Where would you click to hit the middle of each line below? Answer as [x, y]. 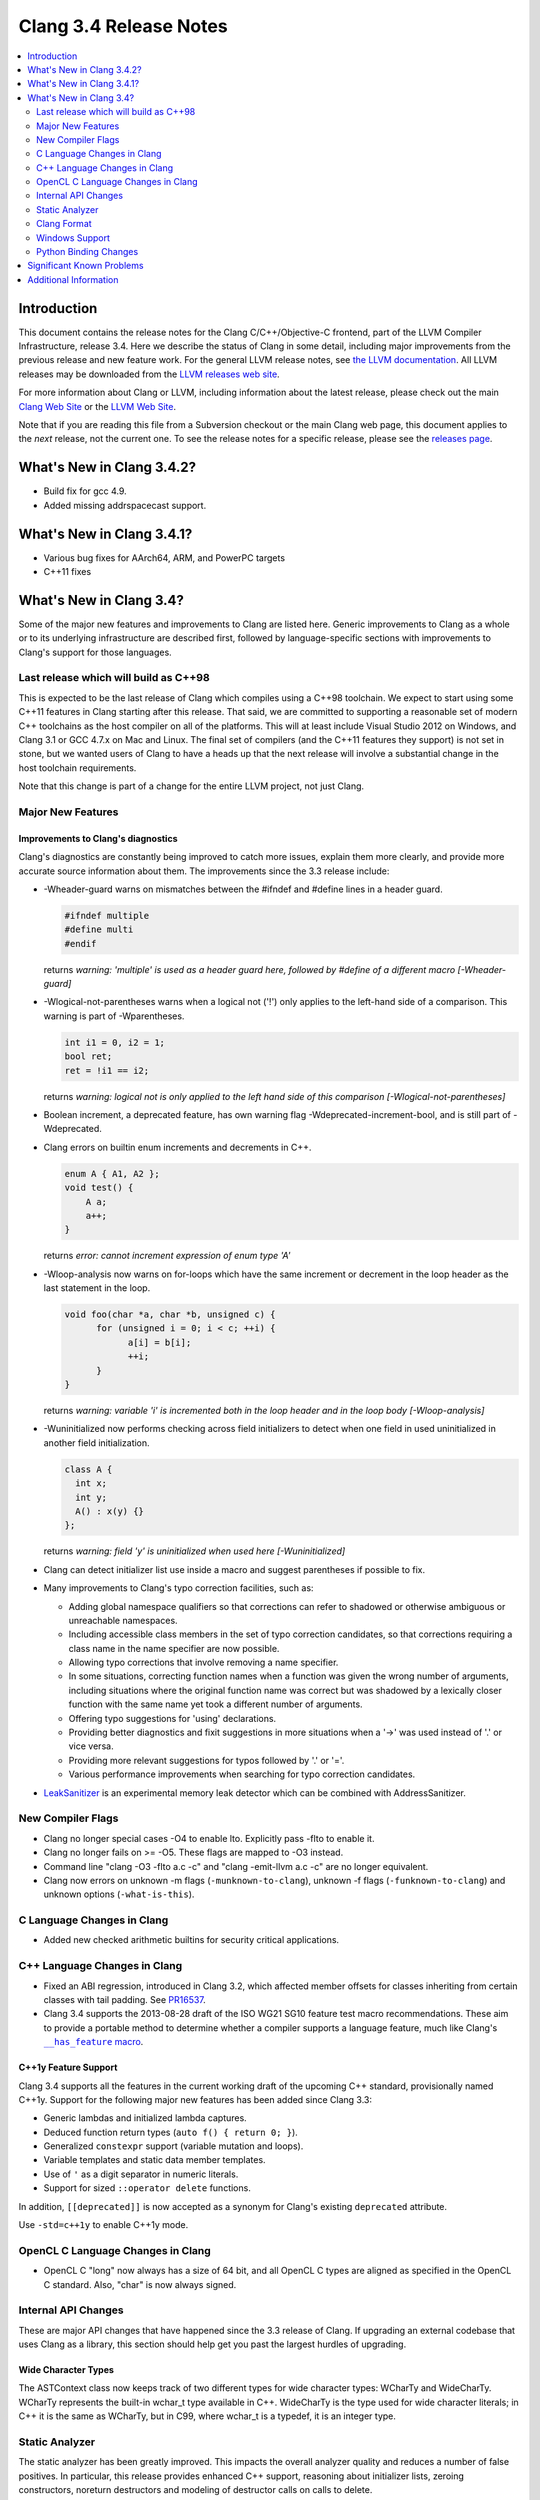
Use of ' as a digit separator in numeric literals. [141, 2174]
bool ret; [88, 1056]
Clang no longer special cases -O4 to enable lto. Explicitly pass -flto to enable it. [209, 1838]
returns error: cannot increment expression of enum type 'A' [167, 1256]
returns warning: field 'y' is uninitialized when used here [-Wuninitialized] [194, 1551]
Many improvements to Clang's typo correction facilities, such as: [178, 1588]
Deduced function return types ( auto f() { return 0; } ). [171, 2132]
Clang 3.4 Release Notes [123, 26]
